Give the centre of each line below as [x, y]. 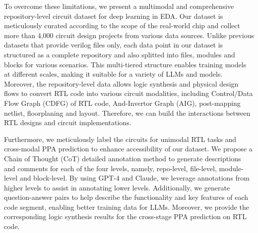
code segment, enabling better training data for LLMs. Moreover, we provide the [127, 207]
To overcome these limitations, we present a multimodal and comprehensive [119, 6]
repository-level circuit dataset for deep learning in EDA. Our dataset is [114, 16]
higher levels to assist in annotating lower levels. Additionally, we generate [117, 187]
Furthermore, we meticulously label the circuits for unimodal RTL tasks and [120, 139]
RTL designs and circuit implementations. [68, 122]
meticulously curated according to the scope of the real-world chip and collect [122, 25]
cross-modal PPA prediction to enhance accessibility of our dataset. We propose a [128, 149]
